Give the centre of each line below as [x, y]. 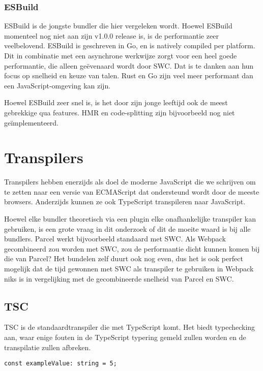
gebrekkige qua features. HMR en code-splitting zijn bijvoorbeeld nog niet [120, 112]
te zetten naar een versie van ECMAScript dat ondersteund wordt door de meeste [132, 191]
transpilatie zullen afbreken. [48, 347]
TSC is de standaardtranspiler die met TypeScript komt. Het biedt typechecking [130, 327]
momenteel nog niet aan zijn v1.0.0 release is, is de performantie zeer [111, 35]
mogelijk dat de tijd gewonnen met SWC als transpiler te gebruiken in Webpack [129, 269]
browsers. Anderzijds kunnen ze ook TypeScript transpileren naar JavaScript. [125, 202]
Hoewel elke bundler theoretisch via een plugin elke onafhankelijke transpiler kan [130, 219]
